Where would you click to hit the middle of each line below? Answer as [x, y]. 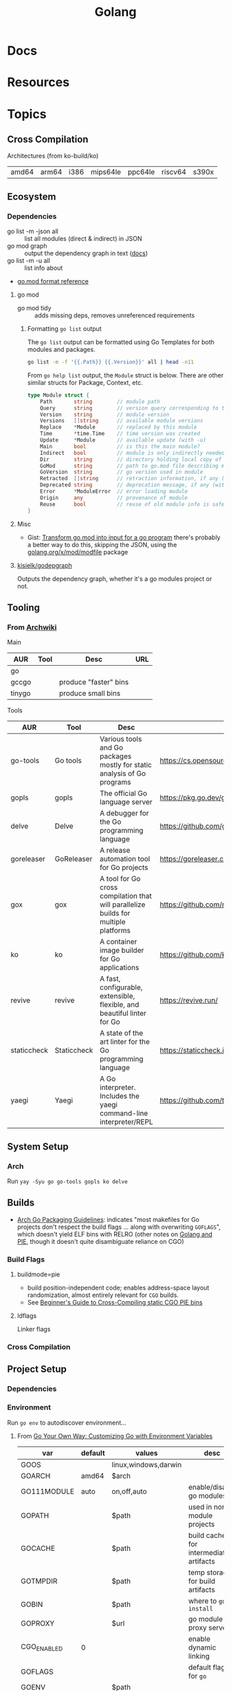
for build [201, 1581]
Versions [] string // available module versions [122, 421]
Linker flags [34, 1329]
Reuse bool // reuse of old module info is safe [132, 504]
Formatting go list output [64, 329]
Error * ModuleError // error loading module [114, 492]
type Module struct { [58, 395]
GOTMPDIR [39, 1581]
